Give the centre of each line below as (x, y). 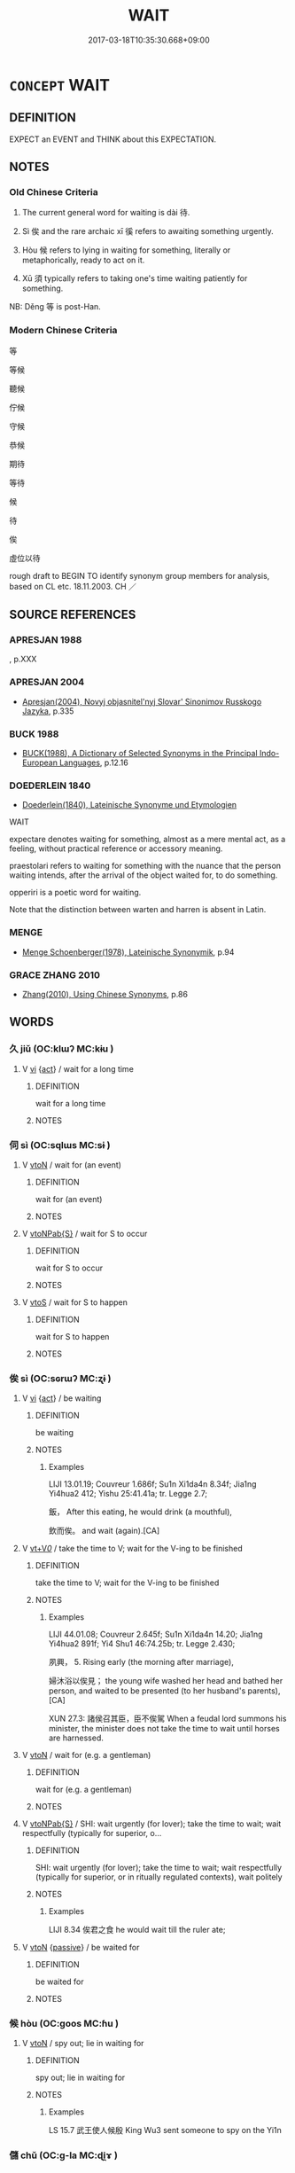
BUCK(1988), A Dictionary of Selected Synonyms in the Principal (140, 754)
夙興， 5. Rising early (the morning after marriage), (141, 1662)
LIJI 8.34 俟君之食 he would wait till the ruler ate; (137, 1930)
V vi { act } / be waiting (62, 1398)
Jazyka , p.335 (48, 711)
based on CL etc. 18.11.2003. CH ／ (73, 586)
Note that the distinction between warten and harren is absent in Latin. (138, 910)
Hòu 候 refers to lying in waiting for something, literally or (126, 250)
